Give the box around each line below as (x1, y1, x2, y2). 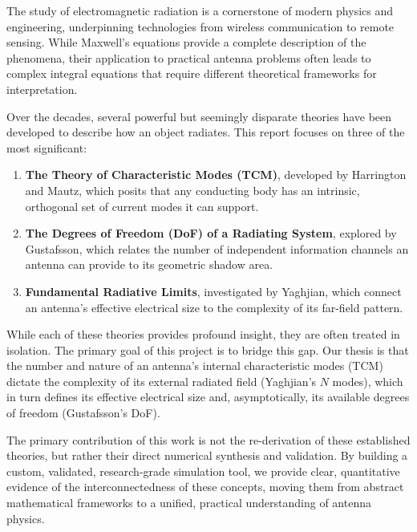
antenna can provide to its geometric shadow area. (25, 256, 273, 273)
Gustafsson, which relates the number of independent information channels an (25, 240, 409, 257)
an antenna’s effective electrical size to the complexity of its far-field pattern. (25, 298, 403, 315)
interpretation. (6, 80, 78, 97)
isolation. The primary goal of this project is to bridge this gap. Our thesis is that (6, 341, 409, 358)
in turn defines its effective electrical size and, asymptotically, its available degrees (6, 388, 410, 405)
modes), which (332, 372, 403, 389)
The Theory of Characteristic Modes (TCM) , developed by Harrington (25, 166, 407, 183)
